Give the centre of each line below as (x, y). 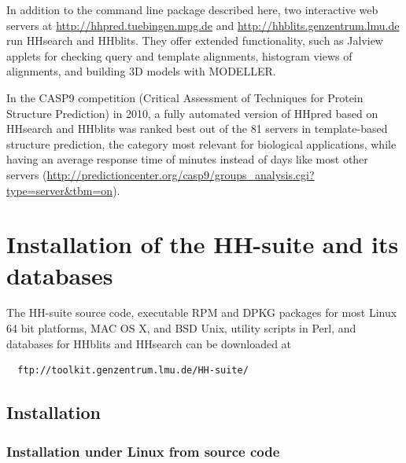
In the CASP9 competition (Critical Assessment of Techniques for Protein (185, 97)
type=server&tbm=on (60, 190)
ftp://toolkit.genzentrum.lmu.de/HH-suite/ (133, 371)
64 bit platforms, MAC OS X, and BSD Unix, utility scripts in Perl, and (181, 328)
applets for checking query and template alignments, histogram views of (179, 55)
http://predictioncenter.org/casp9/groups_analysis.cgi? (181, 174)
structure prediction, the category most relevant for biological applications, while (201, 143)
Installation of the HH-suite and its (203, 244)
